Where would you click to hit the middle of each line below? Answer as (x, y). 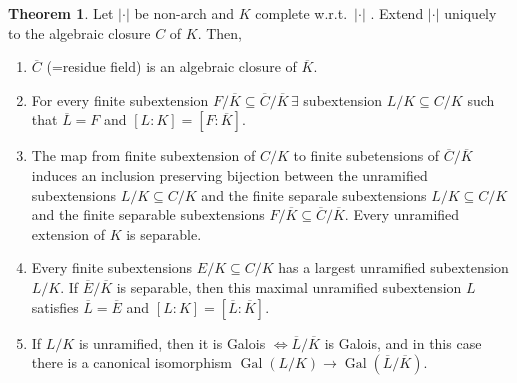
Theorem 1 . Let (61, 13)
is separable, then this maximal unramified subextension (289, 286)
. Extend (397, 13)
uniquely (470, 13)
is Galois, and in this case (403, 342)
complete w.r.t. (301, 13)
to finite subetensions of (366, 155)
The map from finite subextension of (143, 155)
